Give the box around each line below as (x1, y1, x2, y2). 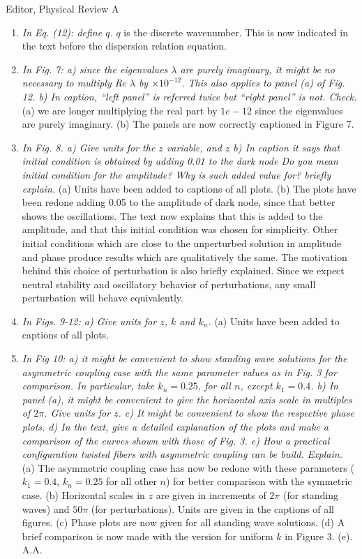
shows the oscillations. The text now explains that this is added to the (22, 208, 323, 223)
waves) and (22, 501, 70, 516)
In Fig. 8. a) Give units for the (22, 140, 156, 154)
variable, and (166, 140, 222, 154)
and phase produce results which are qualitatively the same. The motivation (22, 249, 347, 264)
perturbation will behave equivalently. (22, 290, 183, 305)
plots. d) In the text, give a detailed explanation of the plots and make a (22, 419, 329, 434)
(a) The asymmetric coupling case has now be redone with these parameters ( (22, 460, 354, 475)
